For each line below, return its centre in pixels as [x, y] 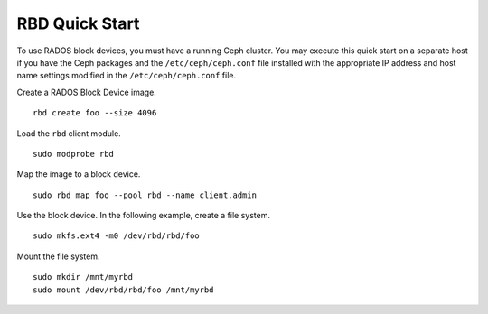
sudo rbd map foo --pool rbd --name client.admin [145, 195]
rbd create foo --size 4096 [95, 113]
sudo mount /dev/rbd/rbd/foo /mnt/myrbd [123, 290]
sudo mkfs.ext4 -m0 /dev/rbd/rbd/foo [117, 236]
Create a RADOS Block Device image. [87, 92]
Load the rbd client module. [69, 133]
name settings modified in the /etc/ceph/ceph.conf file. [127, 76]
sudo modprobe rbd [74, 154]
